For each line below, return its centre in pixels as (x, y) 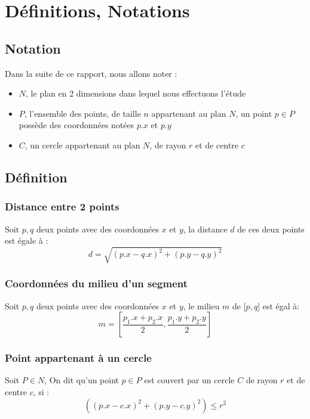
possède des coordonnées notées (76, 125)
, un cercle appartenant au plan (82, 145)
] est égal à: (279, 305)
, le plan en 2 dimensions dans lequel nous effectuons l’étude (136, 93)
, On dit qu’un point (82, 380)
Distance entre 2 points (62, 207)
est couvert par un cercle (189, 380)
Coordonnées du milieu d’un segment (96, 283)
